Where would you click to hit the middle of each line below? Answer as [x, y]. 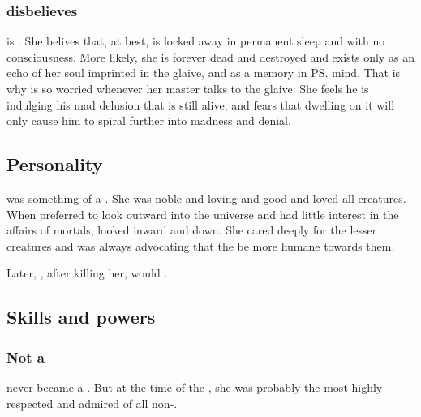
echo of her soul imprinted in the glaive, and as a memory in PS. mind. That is [204, 73]
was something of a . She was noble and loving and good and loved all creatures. [206, 198]
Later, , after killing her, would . [87, 273]
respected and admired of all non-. [92, 403]
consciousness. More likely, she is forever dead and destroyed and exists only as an [210, 56]
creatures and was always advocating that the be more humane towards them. [201, 245]
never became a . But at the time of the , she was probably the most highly [195, 387]
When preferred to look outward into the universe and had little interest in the [203, 214]
